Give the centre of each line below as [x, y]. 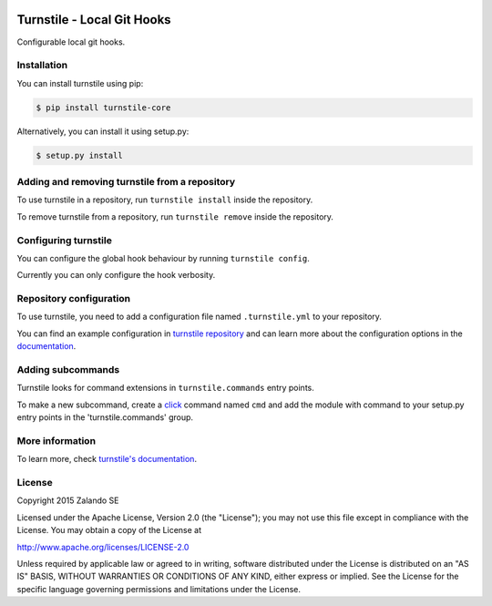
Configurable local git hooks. [71, 42]
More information [56, 440]
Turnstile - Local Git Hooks [94, 20]
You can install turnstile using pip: [80, 83]
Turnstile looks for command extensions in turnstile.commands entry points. [165, 388]
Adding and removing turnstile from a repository [126, 181]
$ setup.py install [79, 155]
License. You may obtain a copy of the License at [109, 530]
